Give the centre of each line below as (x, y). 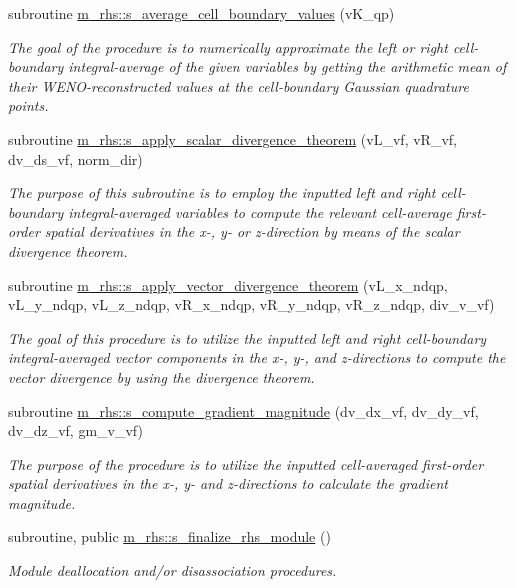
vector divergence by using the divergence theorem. (161, 376)
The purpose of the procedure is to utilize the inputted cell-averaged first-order (246, 463)
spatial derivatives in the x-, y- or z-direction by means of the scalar (252, 231)
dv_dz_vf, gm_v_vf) (75, 430)
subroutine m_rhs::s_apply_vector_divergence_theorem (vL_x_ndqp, (228, 284)
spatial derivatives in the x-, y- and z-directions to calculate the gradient (228, 483)
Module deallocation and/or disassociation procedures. (172, 570)
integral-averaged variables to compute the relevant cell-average (260, 211)
